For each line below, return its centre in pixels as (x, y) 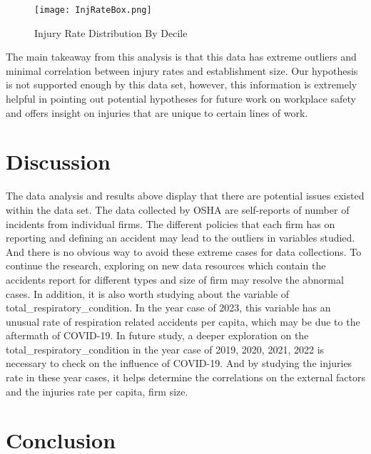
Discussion (58, 161)
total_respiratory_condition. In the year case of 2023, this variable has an (168, 308)
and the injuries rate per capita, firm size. (97, 391)
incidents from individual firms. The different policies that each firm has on (171, 223)
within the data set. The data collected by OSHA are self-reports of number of (178, 209)
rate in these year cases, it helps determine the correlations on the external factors (185, 377)
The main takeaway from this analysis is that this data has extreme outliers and (181, 57)
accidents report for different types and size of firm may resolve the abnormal (175, 279)
